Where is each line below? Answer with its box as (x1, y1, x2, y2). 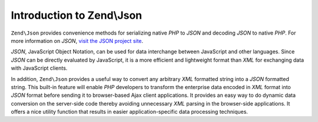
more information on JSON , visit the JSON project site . (11, 37, 144, 44)
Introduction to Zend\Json (11, 9, 143, 22)
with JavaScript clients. (11, 65, 68, 72)
